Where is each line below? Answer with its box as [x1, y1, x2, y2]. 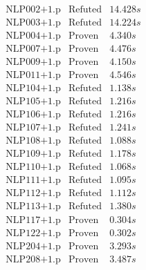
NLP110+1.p [6, 162, 61, 173]
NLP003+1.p [6, 18, 61, 28]
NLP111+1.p [6, 175, 61, 186]
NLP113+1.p [6, 202, 61, 212]
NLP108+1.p [6, 136, 61, 146]
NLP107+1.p [6, 123, 61, 133]
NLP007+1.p [6, 44, 61, 55]
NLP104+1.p [6, 84, 61, 94]
